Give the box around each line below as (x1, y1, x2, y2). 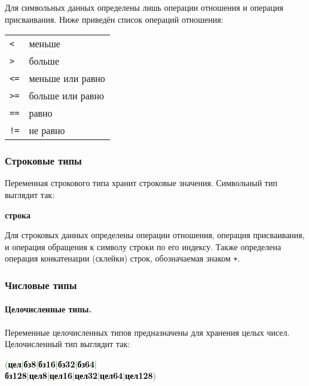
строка (5, 208, 30, 221)
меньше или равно (29, 71, 105, 86)
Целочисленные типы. (5, 303, 91, 315)
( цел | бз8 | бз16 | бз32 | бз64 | (5, 357, 97, 370)
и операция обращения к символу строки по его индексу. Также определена (5, 240, 282, 253)
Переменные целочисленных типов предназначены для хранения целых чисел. (5, 326, 290, 338)
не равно (29, 123, 65, 138)
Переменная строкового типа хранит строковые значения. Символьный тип (5, 177, 277, 189)
